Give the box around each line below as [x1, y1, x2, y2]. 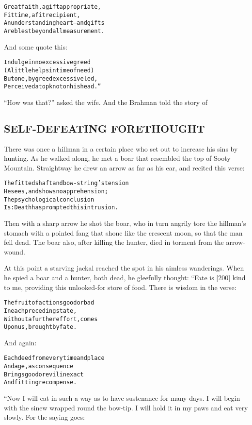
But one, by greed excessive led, [4, 75, 98, 82]
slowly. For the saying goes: [4, 412, 85, 422]
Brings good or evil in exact [4, 371, 84, 378]
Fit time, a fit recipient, [4, 11, 80, 18]
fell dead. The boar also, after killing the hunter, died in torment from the [4, 237, 224, 247]
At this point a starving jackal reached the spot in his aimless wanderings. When [4, 263, 244, 273]
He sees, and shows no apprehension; [4, 188, 108, 195]
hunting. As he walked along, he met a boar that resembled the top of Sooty [4, 153, 231, 163]
